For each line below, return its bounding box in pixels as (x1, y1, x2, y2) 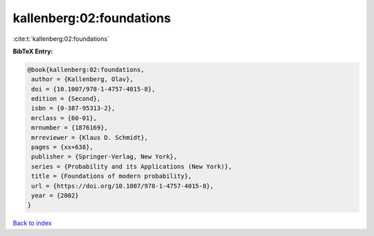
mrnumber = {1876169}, (31, 124, 109, 131)
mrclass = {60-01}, (31, 114, 97, 122)
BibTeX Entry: (12, 47, 53, 55)
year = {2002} (31, 192, 79, 199)
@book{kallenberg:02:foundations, (27, 66, 145, 73)
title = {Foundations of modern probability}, (31, 172, 192, 180)
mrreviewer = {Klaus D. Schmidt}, (31, 134, 148, 141)
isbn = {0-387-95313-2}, (31, 105, 116, 112)
